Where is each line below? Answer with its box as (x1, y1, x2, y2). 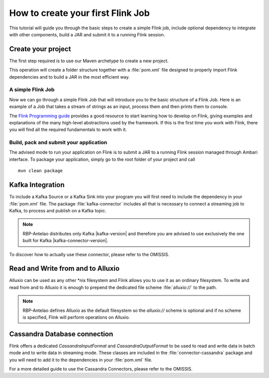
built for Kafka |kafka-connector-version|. (22, 238, 109, 244)
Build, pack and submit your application (9, 139, 107, 146)
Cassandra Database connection (9, 330, 113, 338)
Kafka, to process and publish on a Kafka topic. (9, 207, 107, 213)
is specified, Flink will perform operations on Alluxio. (22, 314, 131, 320)
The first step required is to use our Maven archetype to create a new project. (9, 58, 169, 64)
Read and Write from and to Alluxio (9, 264, 120, 273)
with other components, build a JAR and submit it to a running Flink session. (9, 31, 165, 37)
